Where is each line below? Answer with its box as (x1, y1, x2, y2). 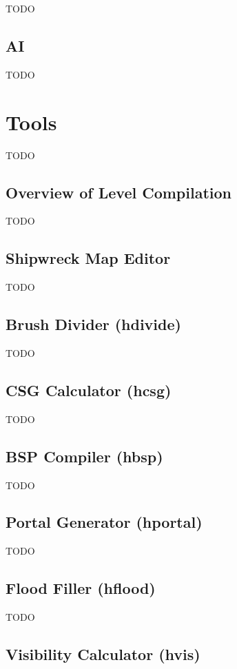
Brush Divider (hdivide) (6, 313, 181, 335)
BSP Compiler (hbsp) (6, 445, 163, 466)
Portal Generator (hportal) (6, 511, 203, 533)
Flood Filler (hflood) (6, 577, 156, 599)
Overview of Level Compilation (6, 181, 231, 203)
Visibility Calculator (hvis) (6, 644, 200, 665)
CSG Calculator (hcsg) (6, 379, 172, 400)
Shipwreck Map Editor (6, 247, 171, 269)
